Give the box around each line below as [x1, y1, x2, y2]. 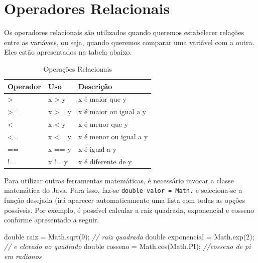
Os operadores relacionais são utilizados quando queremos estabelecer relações [4, 27, 244, 38]
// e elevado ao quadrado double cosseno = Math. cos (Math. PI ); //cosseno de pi [4, 241, 251, 251]
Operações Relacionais [43, 63, 112, 74]
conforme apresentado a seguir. [4, 214, 99, 225]
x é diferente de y [78, 156, 132, 166]
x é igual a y [78, 143, 117, 154]
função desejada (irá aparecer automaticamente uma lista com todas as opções [4, 194, 245, 205]
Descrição [78, 81, 112, 91]
